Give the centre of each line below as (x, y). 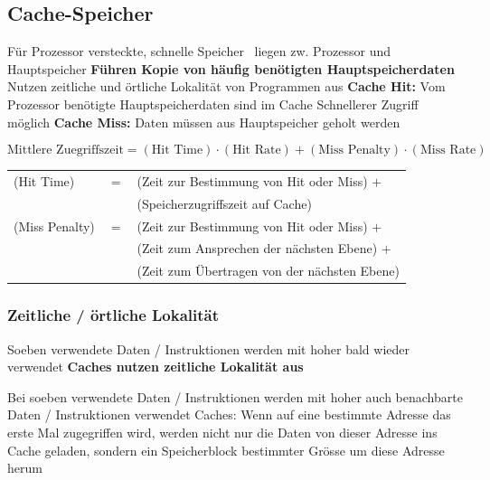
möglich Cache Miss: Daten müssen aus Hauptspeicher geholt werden (204, 122)
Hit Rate (257, 151)
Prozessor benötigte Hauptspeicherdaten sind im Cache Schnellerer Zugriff (213, 104)
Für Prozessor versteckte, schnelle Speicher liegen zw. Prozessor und (199, 51)
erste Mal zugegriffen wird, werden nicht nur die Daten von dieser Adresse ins (222, 432)
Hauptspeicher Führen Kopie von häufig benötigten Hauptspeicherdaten (231, 68)
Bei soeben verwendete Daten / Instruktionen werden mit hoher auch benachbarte (235, 396)
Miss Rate (448, 151)
